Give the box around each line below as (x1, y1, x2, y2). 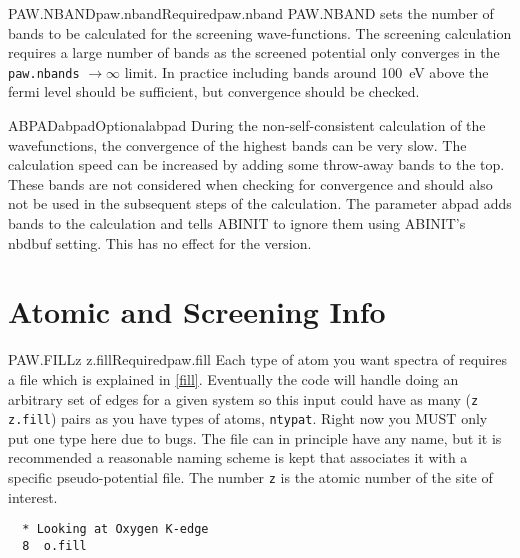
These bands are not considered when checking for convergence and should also (8, 173, 493, 194)
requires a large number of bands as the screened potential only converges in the (8, 42, 500, 63)
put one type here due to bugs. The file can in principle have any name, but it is (8, 427, 502, 448)
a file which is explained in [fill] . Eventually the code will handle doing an (8, 368, 459, 389)
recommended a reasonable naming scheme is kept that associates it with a (8, 447, 468, 468)
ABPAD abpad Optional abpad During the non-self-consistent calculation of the (8, 115, 486, 136)
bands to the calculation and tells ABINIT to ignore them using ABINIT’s (8, 213, 466, 233)
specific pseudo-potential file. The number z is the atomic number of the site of (8, 467, 493, 487)
